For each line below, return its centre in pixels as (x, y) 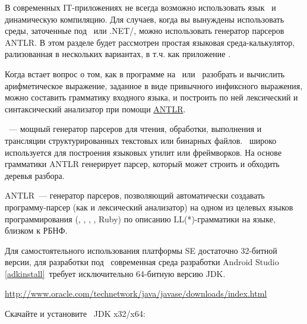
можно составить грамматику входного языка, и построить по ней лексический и (151, 97)
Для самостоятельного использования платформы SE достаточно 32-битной (141, 250)
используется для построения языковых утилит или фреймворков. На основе (143, 152)
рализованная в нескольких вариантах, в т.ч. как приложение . (118, 54)
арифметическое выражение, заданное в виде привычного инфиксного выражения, (154, 85)
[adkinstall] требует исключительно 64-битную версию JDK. (115, 273)
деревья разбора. (35, 175)
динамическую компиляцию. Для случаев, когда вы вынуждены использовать (145, 19)
